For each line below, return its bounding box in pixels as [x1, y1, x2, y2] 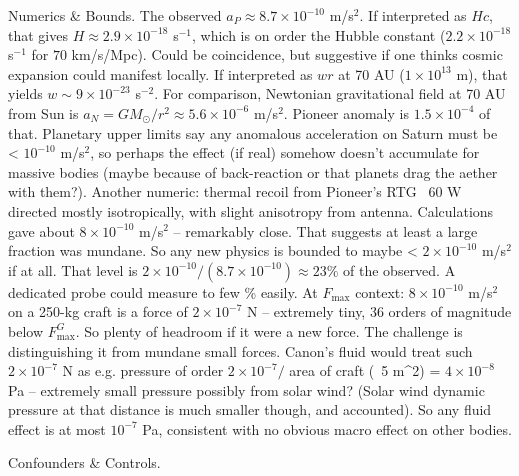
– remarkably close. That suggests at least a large [173, 220, 478, 241]
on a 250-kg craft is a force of [8, 301, 188, 322]
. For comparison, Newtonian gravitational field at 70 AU [154, 83, 506, 104]
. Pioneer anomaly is [283, 102, 409, 123]
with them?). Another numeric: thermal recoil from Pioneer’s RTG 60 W [8, 181, 462, 202]
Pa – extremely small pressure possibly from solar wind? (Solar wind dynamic [8, 379, 485, 400]
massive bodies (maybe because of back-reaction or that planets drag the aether [8, 161, 498, 182]
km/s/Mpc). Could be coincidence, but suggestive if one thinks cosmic [71, 44, 503, 65]
